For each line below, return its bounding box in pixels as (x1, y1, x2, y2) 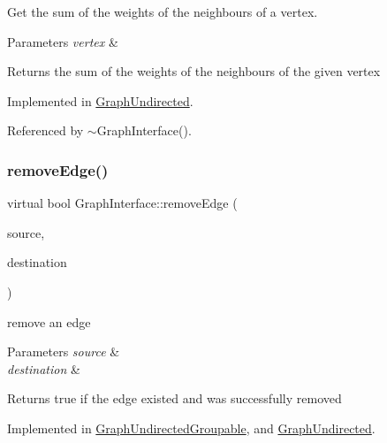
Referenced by (7, 121, 84, 140)
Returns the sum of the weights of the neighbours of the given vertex (7, 62, 381, 80)
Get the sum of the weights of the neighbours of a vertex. (7, 3, 318, 20)
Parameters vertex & (7, 32, 118, 50)
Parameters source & (7, 342, 120, 361)
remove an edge (7, 312, 91, 331)
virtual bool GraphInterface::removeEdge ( (7, 194, 238, 212)
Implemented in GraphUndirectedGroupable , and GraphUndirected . (7, 418, 376, 437)
